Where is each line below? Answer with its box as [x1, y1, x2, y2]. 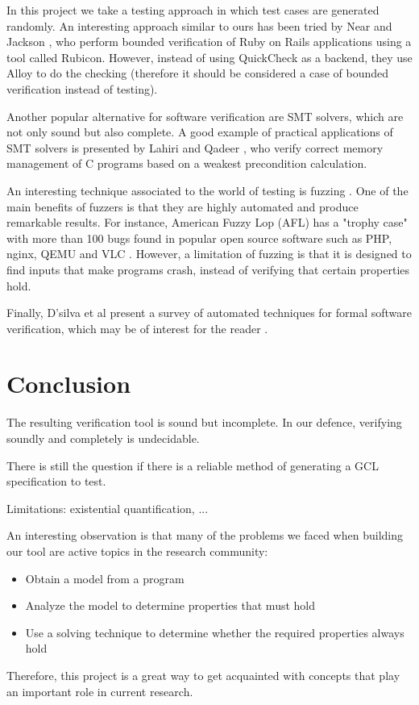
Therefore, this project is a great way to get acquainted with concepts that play [6, 666, 400, 683]
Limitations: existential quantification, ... [6, 499, 209, 516]
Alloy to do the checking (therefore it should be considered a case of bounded [6, 65, 389, 81]
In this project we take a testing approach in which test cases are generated [6, 2, 380, 18]
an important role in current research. [6, 682, 193, 699]
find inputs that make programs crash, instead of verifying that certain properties [6, 261, 410, 277]
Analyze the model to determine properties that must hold [25, 597, 316, 614]
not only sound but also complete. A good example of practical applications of [6, 123, 393, 140]
